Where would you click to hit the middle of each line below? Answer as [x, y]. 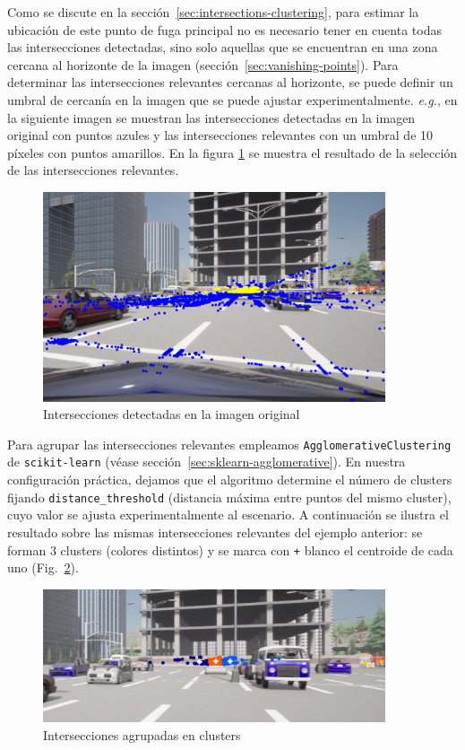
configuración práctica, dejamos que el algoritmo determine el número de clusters [230, 480]
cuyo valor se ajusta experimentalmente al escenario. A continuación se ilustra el [228, 515]
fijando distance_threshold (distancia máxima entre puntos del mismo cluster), [229, 497]
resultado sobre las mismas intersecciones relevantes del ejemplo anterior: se [215, 532]
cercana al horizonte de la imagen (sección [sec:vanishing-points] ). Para [203, 64]
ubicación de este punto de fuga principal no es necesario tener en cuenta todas [224, 29]
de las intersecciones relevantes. [93, 170]
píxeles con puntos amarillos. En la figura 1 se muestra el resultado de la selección [232, 152]
